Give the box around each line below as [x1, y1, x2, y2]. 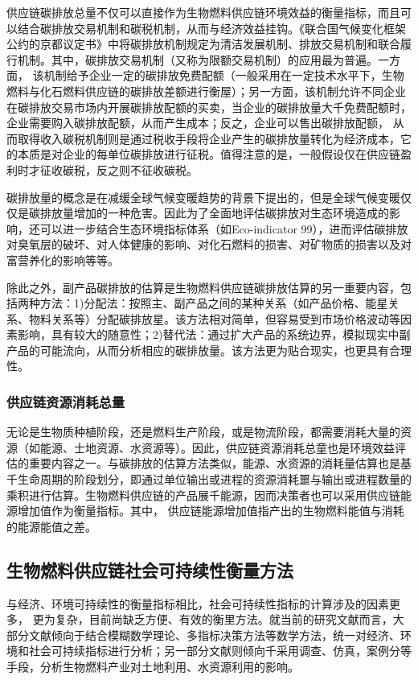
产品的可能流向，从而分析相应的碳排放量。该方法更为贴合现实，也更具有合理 [6, 341, 412, 358]
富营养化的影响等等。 [6, 251, 119, 268]
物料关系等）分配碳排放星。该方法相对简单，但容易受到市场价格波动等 [28, 310, 400, 327]
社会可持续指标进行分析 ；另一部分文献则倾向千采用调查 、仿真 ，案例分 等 [28, 642, 412, 659]
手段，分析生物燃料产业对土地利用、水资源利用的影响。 [6, 658, 299, 675]
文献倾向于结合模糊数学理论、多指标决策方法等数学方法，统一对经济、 [28, 626, 400, 643]
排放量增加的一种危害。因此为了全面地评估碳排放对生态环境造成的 [39, 204, 389, 221]
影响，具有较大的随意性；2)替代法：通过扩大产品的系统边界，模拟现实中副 [17, 326, 411, 343]
